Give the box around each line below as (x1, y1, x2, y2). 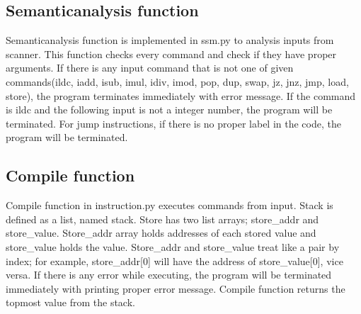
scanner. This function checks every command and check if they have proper (6, 46, 337, 61)
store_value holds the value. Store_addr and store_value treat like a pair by (6, 239, 340, 254)
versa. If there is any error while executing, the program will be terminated (6, 267, 332, 282)
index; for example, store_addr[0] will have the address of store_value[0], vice (6, 253, 343, 268)
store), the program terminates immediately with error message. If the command (6, 88, 356, 103)
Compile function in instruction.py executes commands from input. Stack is (6, 198, 333, 213)
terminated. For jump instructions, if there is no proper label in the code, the (6, 116, 341, 130)
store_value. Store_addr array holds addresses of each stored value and (6, 225, 316, 240)
